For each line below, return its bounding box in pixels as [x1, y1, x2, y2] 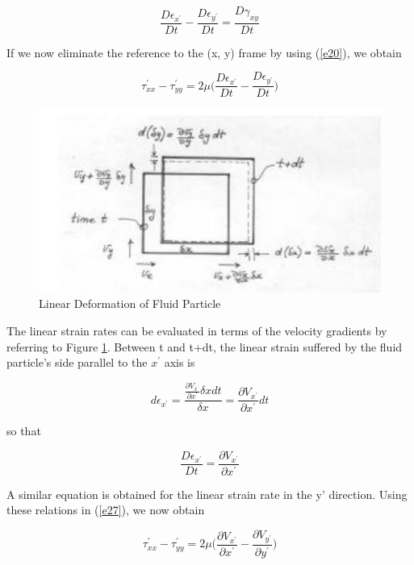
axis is [164, 354, 195, 371]
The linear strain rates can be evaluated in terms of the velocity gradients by [6, 322, 387, 339]
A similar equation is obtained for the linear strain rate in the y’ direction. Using [6, 485, 408, 502]
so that [6, 422, 41, 439]
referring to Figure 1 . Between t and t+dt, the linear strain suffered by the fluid [6, 338, 403, 355]
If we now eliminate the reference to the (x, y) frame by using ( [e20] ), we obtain [6, 44, 402, 60]
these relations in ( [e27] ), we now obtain [6, 501, 205, 518]
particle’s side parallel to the [6, 354, 148, 371]
